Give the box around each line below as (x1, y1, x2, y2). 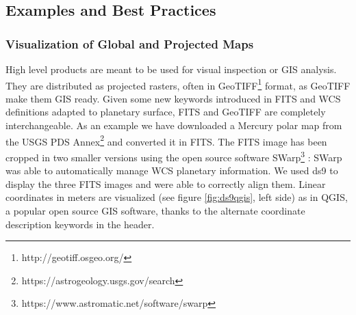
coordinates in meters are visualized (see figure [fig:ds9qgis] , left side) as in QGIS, (5, 190, 348, 204)
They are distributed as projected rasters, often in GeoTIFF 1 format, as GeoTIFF (5, 76, 351, 92)
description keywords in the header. (5, 217, 155, 231)
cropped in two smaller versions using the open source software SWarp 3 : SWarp (5, 148, 342, 164)
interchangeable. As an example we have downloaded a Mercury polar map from (5, 118, 342, 133)
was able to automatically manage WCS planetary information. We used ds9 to (5, 163, 338, 178)
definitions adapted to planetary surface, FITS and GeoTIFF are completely (5, 105, 326, 119)
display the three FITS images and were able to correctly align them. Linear (5, 176, 326, 191)
